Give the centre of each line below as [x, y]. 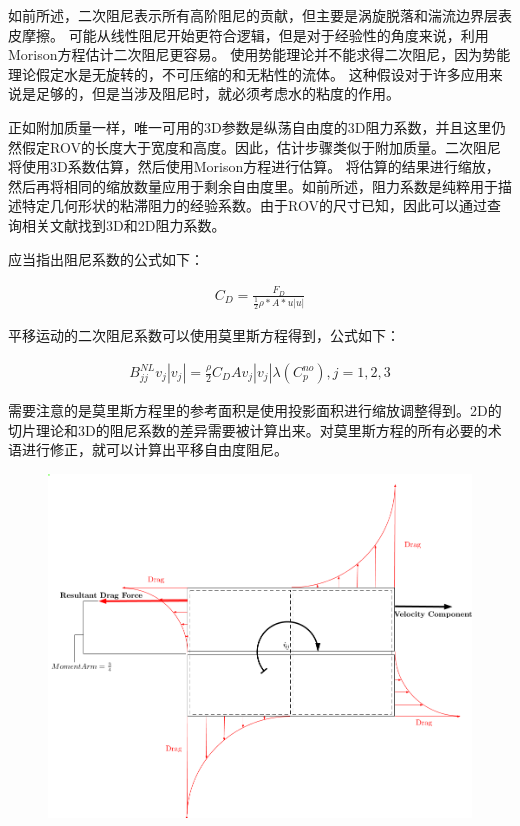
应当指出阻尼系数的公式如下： [106, 258]
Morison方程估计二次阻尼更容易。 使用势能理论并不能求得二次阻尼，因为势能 [259, 54]
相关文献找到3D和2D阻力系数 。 [123, 224]
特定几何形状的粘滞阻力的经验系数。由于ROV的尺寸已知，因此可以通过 [254, 205]
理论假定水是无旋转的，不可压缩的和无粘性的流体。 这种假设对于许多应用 [248, 73]
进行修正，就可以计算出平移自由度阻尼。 [154, 449]
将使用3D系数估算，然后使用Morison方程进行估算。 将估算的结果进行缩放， [254, 166]
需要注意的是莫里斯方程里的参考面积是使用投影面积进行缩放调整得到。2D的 [255, 410]
